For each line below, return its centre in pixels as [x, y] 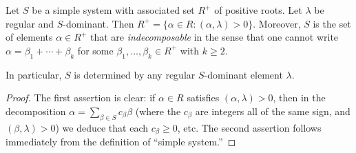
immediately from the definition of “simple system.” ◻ [121, 142]
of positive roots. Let [258, 10]
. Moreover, [277, 23]
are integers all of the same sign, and [273, 111]
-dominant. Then [98, 23]
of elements [29, 37]
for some [95, 50]
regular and [30, 23]
